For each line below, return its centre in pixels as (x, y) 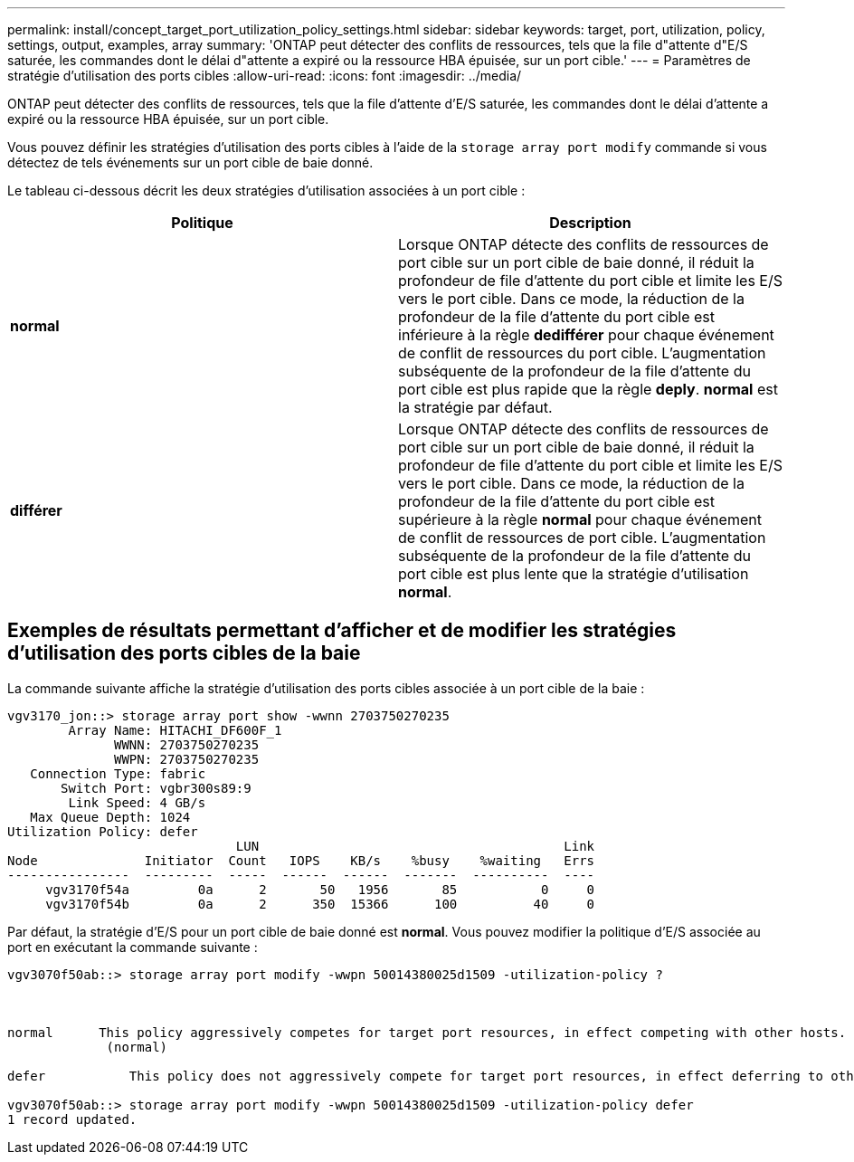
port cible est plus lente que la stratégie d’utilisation (574, 574)
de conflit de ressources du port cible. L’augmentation (582, 353)
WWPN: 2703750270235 (187, 759)
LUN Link (415, 846)
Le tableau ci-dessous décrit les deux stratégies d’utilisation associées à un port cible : (266, 190)
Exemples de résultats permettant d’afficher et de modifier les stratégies (342, 631)
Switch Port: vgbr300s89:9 (156, 788)
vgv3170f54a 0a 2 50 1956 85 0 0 (320, 889)
